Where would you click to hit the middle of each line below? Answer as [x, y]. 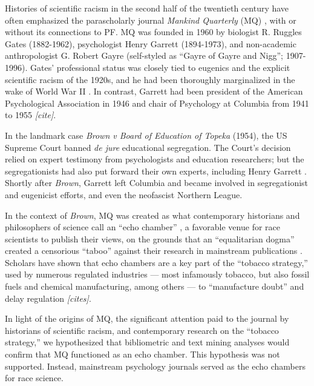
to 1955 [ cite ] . [31, 115]
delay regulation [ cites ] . [48, 298]
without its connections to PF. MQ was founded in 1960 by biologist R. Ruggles [153, 32]
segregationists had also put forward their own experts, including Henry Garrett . [156, 171]
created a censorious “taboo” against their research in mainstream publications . [154, 251]
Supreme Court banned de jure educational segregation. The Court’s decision [148, 147]
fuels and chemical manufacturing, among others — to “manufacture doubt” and [155, 286]
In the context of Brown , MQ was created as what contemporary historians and [152, 215]
